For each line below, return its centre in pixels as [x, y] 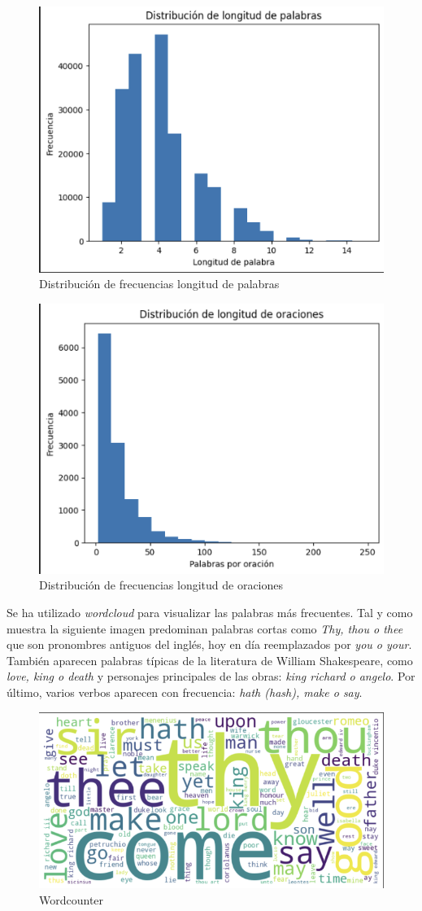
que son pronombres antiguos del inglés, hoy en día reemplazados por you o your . [209, 644]
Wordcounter [72, 899]
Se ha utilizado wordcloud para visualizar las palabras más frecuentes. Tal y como [210, 612]
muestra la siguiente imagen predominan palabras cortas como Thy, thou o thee [205, 628]
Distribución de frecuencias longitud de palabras [159, 284]
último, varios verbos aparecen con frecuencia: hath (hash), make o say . [185, 692]
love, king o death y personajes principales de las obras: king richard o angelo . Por [211, 676]
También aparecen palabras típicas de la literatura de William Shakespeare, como [210, 660]
